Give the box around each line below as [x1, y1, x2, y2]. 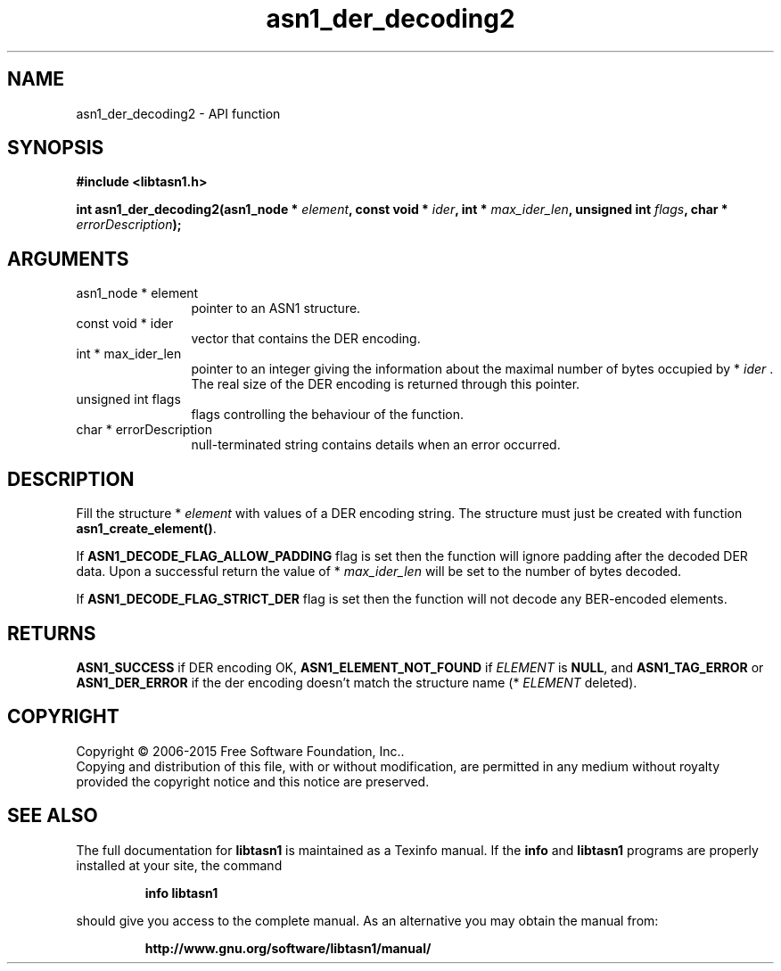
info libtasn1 [144, 885, 218, 901]
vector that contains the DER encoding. [191, 331, 421, 347]
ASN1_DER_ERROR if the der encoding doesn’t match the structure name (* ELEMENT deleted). [76, 674, 637, 690]
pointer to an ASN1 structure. [191, 300, 361, 317]
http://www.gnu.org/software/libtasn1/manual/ [144, 940, 432, 956]
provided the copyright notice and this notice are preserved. [76, 773, 430, 789]
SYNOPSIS [7, 136, 104, 160]
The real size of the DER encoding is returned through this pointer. [191, 376, 580, 392]
